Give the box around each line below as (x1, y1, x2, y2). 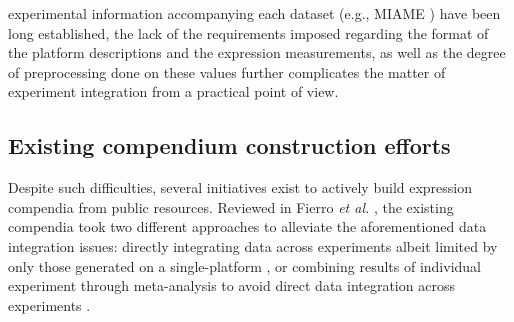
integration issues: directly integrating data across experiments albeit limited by (8, 235, 498, 256)
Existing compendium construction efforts (8, 130, 451, 161)
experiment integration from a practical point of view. (8, 81, 339, 102)
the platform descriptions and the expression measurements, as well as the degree (8, 42, 506, 63)
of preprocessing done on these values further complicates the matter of (8, 61, 446, 82)
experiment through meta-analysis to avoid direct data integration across (8, 275, 455, 296)
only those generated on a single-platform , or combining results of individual (8, 255, 482, 276)
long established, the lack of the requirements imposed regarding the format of (8, 22, 489, 43)
